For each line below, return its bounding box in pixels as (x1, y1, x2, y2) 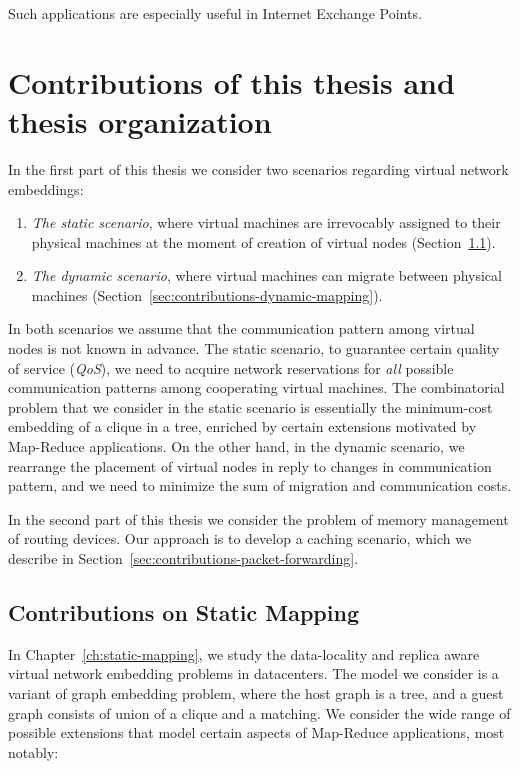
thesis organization (8, 100, 272, 141)
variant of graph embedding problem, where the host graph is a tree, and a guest (8, 682, 504, 703)
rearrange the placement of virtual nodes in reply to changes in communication (8, 455, 492, 476)
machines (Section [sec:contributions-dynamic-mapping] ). (31, 284, 383, 305)
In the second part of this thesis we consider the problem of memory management (8, 508, 509, 529)
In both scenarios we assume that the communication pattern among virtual (8, 318, 475, 339)
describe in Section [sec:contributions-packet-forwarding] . (8, 548, 359, 568)
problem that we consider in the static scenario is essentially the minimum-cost (8, 396, 493, 417)
